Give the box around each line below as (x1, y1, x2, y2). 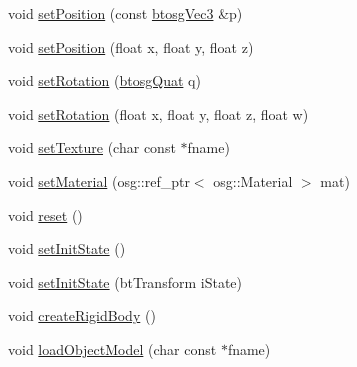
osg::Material (213, 170, 293, 191)
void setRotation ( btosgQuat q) (8, 70, 201, 91)
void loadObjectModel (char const (8, 338, 217, 359)
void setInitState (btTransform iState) (8, 271, 242, 292)
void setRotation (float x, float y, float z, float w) (8, 103, 309, 124)
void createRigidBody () (8, 305, 156, 326)
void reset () (8, 204, 83, 225)
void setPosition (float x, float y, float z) (8, 36, 254, 57)
